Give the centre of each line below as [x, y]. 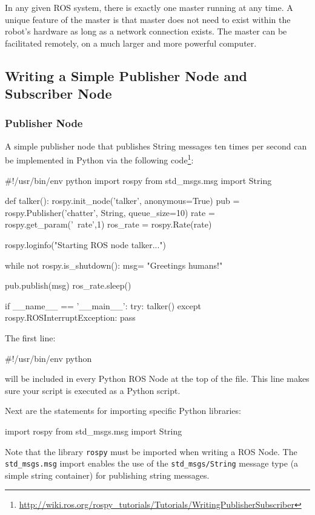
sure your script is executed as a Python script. [93, 390]
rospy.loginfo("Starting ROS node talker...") [86, 244]
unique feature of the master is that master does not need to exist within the [148, 19]
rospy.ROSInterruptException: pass [70, 317]
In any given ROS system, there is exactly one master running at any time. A [149, 7]
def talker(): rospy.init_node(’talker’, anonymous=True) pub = [122, 201]
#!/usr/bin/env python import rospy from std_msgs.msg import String [138, 180]
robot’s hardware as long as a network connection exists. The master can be [146, 31]
